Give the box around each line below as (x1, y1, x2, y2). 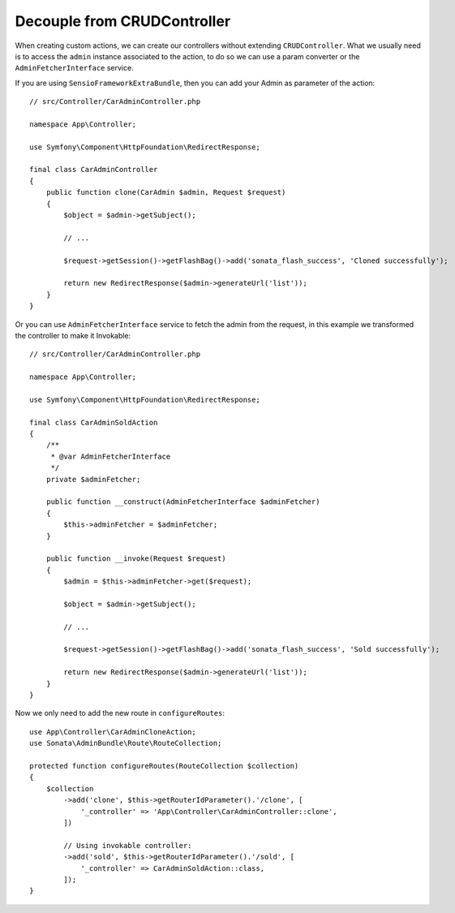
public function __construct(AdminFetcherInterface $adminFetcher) (45, 497, 320, 506)
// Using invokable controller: (63, 841, 192, 850)
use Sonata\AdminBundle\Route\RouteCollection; (29, 739, 222, 748)
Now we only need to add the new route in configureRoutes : (15, 708, 225, 718)
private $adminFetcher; (45, 475, 141, 484)
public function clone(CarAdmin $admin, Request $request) (45, 187, 286, 197)
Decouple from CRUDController (15, 12, 231, 30)
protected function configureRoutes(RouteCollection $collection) (29, 761, 299, 770)
